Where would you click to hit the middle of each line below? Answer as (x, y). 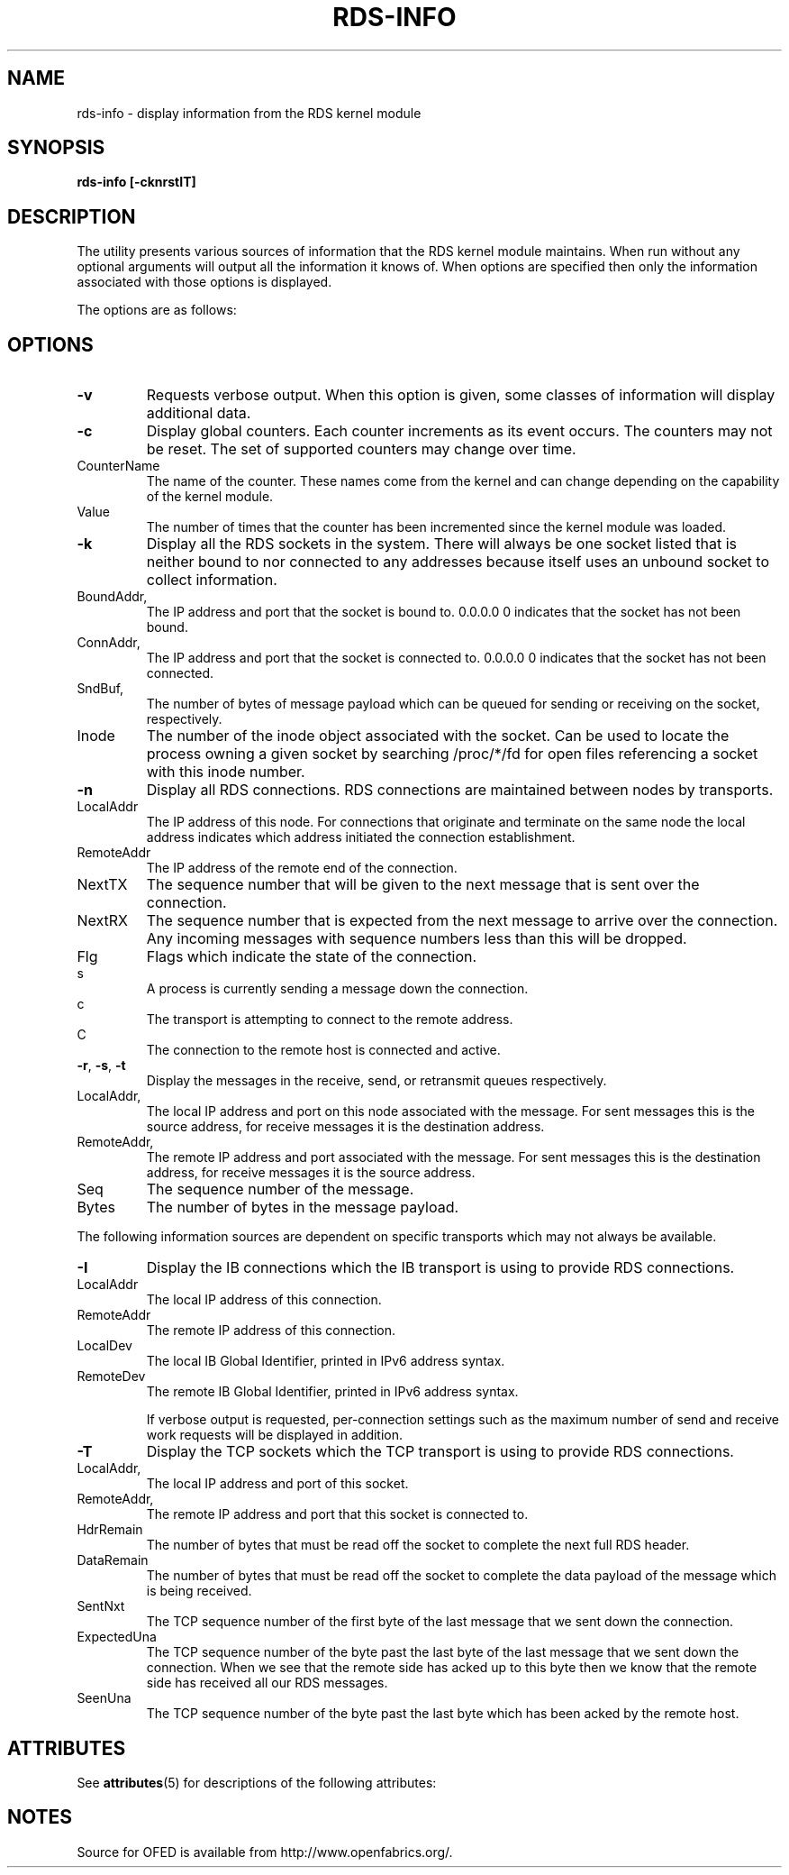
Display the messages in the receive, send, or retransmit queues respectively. (376, 1081)
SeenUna (104, 1698)
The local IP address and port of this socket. (277, 1484)
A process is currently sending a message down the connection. (337, 989)
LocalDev (104, 1346)
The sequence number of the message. (280, 1189)
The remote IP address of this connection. (271, 1331)
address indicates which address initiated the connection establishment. (361, 837)
